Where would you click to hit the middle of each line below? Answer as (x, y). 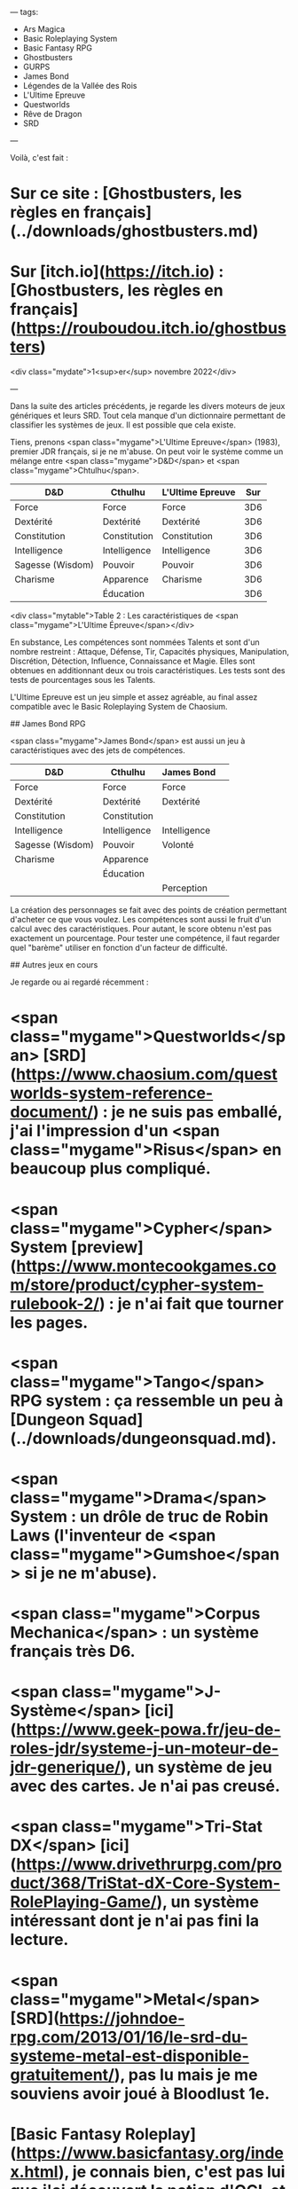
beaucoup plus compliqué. (110, 1169)
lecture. (39, 1940)
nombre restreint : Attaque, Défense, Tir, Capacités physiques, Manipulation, (149, 652)
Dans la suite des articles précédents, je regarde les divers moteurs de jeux (148, 406)
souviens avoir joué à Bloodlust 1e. (140, 2094)
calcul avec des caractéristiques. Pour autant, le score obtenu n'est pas (141, 929)
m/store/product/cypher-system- (137, 1285)
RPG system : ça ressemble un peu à (147, 1400)
